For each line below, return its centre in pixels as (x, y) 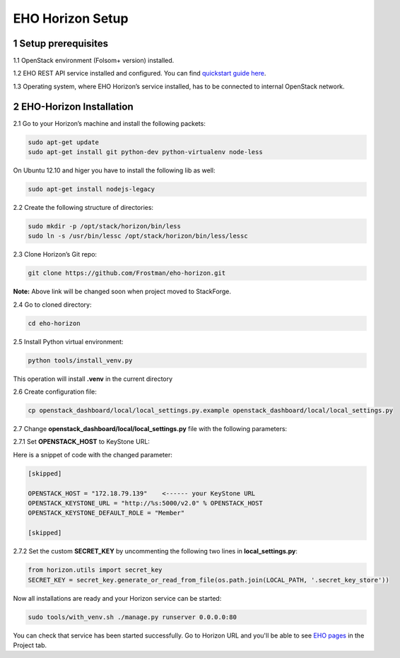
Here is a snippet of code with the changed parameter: (93, 454)
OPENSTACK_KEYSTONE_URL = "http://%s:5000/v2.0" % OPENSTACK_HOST (145, 503)
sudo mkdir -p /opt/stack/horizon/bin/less (105, 227)
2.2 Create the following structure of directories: (83, 208)
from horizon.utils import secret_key (95, 570)
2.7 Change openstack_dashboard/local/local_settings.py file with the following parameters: (150, 429)
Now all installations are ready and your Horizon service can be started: (117, 598)
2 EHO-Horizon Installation (73, 106)
